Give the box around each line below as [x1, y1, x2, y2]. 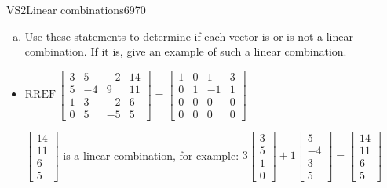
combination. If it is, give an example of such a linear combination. [24, 43, 347, 60]
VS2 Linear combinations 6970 [6, 2, 146, 17]
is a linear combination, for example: [63, 146, 239, 163]
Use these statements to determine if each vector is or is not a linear [24, 27, 353, 44]
